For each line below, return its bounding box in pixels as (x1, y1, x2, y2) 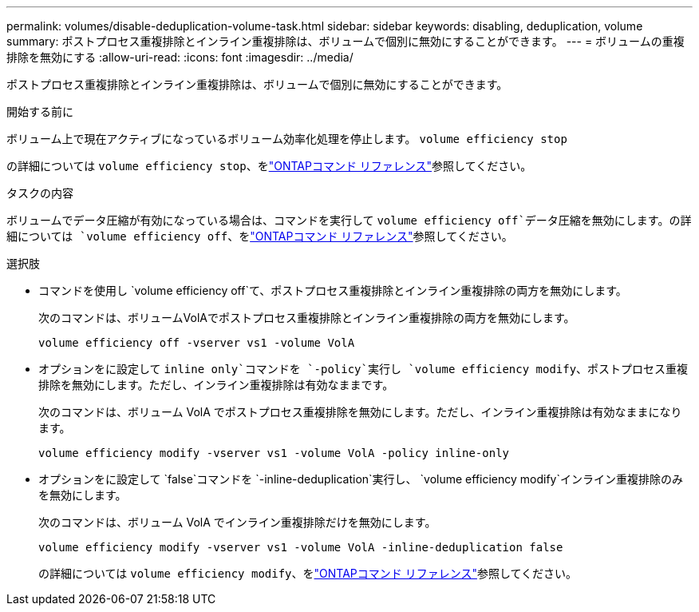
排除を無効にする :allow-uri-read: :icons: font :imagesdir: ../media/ (6, 50, 353, 64)
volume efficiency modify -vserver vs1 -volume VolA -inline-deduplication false (38, 541, 563, 554)
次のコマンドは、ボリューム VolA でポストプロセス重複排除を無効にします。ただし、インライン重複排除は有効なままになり (38, 405, 682, 419)
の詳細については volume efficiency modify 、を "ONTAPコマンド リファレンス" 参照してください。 (38, 566, 578, 580)
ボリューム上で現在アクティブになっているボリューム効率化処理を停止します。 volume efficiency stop (6, 132, 567, 145)
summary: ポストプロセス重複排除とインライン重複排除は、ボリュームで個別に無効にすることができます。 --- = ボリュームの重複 (6, 34, 685, 48)
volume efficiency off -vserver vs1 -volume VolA (38, 336, 355, 349)
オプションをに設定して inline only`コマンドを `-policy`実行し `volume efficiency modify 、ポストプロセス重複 (38, 362, 689, 376)
